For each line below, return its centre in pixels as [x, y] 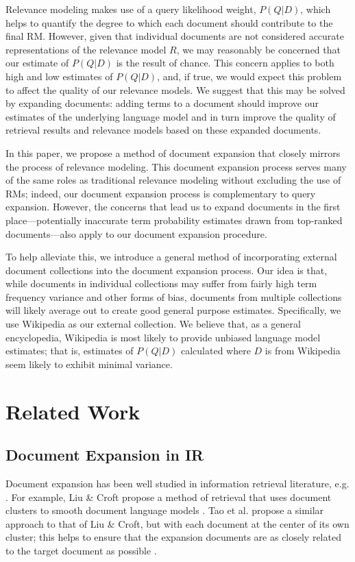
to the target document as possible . [81, 550]
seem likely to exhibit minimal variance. [89, 364]
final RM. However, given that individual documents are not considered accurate [175, 36]
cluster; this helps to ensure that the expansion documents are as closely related [173, 537]
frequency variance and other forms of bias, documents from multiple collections [174, 296]
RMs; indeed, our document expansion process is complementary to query [161, 193]
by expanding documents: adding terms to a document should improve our [162, 103]
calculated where [216, 351]
